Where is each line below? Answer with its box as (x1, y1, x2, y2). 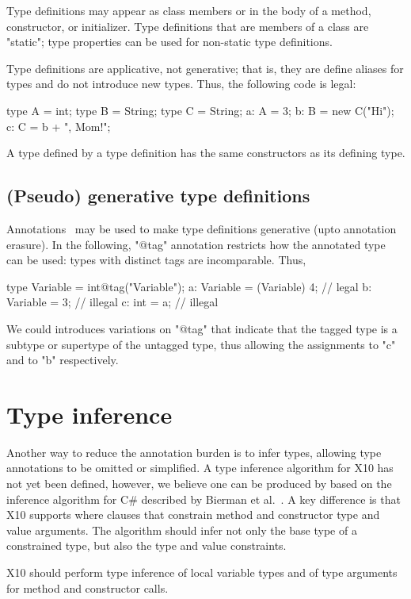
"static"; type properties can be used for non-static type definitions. (6, 33, 333, 50)
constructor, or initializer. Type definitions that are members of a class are (6, 17, 369, 34)
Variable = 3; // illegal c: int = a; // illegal (6, 294, 219, 310)
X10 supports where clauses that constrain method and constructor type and (6, 506, 380, 523)
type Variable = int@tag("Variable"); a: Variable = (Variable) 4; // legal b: (6, 278, 372, 294)
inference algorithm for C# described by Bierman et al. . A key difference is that (6, 490, 401, 507)
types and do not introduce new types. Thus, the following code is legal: (6, 75, 356, 92)
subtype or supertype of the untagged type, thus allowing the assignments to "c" (6, 336, 396, 352)
